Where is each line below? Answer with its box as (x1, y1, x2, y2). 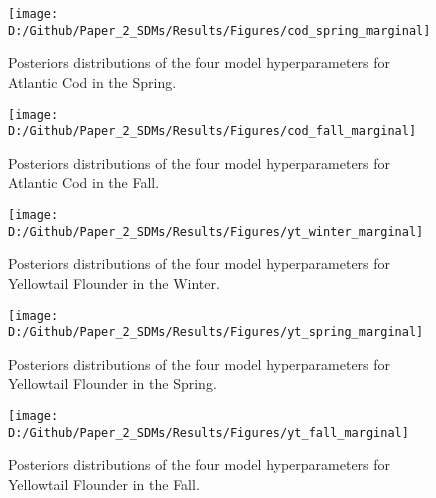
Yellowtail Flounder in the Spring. (8, 373, 217, 394)
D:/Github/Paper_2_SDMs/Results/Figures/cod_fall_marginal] (8, 124, 417, 139)
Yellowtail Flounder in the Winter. (8, 272, 220, 293)
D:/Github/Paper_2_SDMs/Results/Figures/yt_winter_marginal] (8, 224, 424, 239)
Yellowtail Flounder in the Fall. (8, 473, 200, 494)
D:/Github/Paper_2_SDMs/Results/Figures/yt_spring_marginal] (8, 325, 424, 340)
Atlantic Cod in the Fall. (8, 172, 160, 193)
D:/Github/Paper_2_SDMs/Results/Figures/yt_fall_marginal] (8, 425, 409, 440)
